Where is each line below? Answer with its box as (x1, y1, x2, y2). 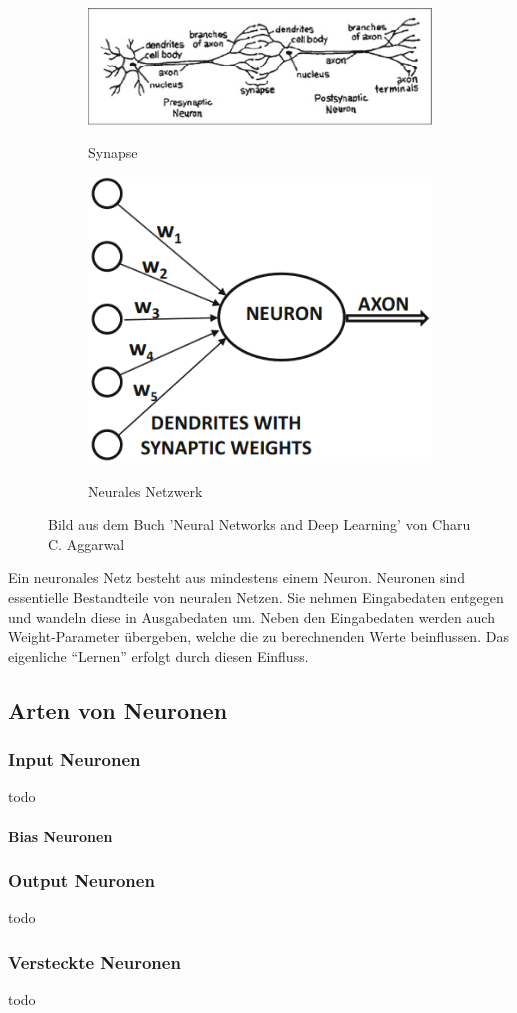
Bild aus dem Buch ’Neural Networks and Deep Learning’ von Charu (48, 514, 471, 535)
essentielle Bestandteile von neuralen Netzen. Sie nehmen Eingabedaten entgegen (8, 586, 504, 607)
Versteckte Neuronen (8, 949, 181, 974)
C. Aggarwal (48, 533, 125, 554)
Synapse (88, 142, 138, 163)
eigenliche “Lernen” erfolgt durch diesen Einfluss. (8, 645, 309, 666)
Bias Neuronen (8, 825, 113, 846)
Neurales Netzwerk (88, 480, 203, 501)
